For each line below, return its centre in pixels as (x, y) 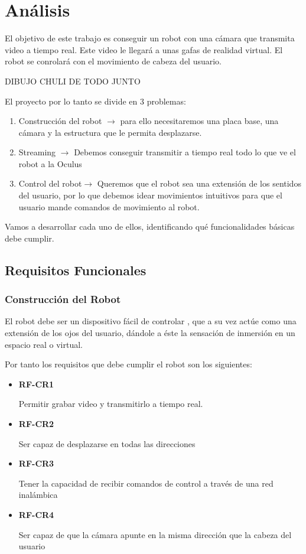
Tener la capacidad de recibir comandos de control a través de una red (146, 483)
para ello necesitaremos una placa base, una (199, 121)
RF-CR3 (36, 463)
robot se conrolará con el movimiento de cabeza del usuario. (113, 61)
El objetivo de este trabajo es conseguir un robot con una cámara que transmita (150, 38)
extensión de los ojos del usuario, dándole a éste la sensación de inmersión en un (150, 333)
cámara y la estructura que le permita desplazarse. (110, 132)
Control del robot (50, 183)
